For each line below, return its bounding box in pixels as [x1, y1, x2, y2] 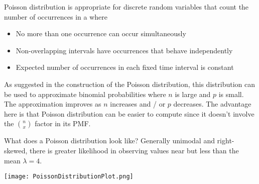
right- [217, 135, 234, 146]
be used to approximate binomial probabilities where [4, 88, 166, 99]
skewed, [4, 145, 28, 155]
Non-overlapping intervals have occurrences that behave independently [16, 45, 233, 55]
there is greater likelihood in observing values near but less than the [30, 145, 239, 155]
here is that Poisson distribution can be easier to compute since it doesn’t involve [4, 108, 254, 119]
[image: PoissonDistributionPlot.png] [4, 173, 134, 180]
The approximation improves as [4, 99, 101, 109]
